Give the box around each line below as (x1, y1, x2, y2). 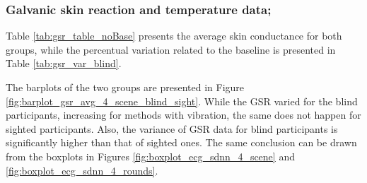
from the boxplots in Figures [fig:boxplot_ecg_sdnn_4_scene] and (6, 148, 295, 163)
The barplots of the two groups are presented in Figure (6, 80, 245, 94)
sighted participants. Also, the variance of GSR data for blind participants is (6, 121, 338, 136)
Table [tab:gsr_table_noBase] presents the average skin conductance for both (6, 28, 342, 43)
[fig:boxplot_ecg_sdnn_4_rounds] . (6, 163, 158, 177)
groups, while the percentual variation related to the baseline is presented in (6, 42, 336, 57)
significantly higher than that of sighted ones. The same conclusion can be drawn (6, 135, 357, 150)
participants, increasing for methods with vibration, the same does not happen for (6, 107, 361, 122)
